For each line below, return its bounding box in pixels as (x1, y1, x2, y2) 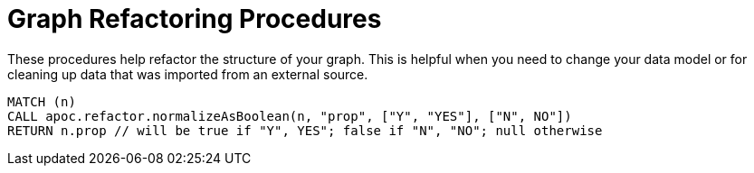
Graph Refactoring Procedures (7, 4, 382, 34)
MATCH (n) (7, 94, 76, 109)
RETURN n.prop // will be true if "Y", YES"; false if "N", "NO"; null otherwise (7, 123, 603, 138)
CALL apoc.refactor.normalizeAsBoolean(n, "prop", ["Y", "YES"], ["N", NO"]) (7, 108, 572, 123)
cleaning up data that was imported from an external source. (7, 66, 368, 82)
